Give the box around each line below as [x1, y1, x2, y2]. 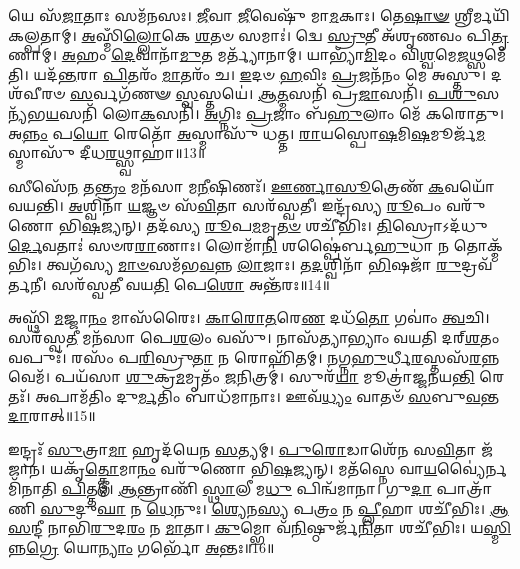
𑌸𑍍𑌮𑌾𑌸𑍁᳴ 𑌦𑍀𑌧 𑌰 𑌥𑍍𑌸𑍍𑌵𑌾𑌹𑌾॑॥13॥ [8, 142, 206, 163]
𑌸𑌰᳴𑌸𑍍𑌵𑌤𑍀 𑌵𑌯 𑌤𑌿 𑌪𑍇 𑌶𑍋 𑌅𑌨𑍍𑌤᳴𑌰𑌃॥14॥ [51, 273, 330, 294]
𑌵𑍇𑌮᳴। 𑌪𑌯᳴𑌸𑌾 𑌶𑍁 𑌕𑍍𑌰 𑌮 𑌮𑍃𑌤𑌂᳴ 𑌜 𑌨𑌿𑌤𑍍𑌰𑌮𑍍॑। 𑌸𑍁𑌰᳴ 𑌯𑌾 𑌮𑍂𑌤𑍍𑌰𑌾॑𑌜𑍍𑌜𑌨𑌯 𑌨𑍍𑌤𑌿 [8, 366, 475, 387]
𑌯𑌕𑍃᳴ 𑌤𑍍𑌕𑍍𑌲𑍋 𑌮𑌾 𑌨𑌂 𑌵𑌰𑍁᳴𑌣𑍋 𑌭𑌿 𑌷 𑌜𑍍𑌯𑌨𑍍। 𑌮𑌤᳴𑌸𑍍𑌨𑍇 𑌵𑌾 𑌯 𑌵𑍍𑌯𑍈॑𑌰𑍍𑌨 [49, 458, 507, 479]
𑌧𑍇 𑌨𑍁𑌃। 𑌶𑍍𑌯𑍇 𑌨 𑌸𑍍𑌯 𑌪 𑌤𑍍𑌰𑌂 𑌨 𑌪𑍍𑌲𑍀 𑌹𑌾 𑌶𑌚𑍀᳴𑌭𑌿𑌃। [146, 497, 486, 518]
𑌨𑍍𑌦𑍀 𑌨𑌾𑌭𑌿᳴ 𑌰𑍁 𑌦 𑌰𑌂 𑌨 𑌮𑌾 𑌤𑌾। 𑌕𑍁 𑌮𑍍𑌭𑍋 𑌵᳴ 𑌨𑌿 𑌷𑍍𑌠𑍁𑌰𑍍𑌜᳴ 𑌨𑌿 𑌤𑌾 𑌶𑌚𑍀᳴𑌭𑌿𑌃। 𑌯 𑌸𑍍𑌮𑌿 [31, 517, 512, 538]
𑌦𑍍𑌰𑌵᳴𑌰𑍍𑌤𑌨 [461, 254, 493, 275]
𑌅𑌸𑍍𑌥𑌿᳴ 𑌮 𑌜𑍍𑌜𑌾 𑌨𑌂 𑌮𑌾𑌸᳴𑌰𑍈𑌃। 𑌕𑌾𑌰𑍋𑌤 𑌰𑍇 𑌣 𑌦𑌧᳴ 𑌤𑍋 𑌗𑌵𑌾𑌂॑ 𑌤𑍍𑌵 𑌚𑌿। [8, 307, 490, 328]
